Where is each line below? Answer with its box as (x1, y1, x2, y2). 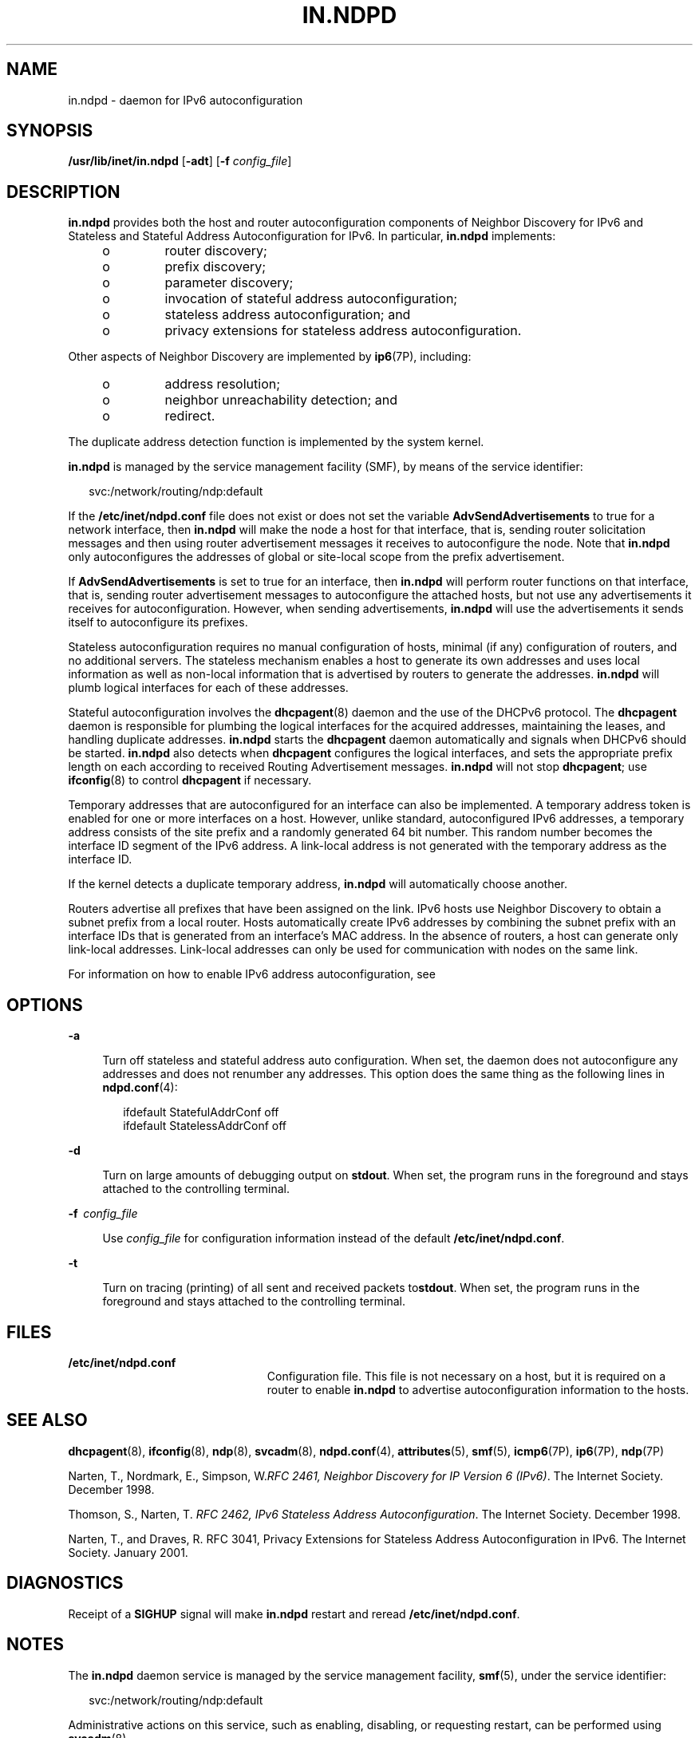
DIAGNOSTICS (6, 1573, 124, 1594)
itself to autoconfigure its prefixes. (68, 615, 248, 630)
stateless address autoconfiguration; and (164, 306, 411, 323)
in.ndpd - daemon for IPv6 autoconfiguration (68, 93, 303, 107)
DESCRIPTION (6, 181, 120, 202)
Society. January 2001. (68, 1545, 188, 1559)
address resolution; (164, 376, 281, 393)
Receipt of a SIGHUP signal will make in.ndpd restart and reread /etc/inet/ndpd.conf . (68, 1606, 520, 1621)
